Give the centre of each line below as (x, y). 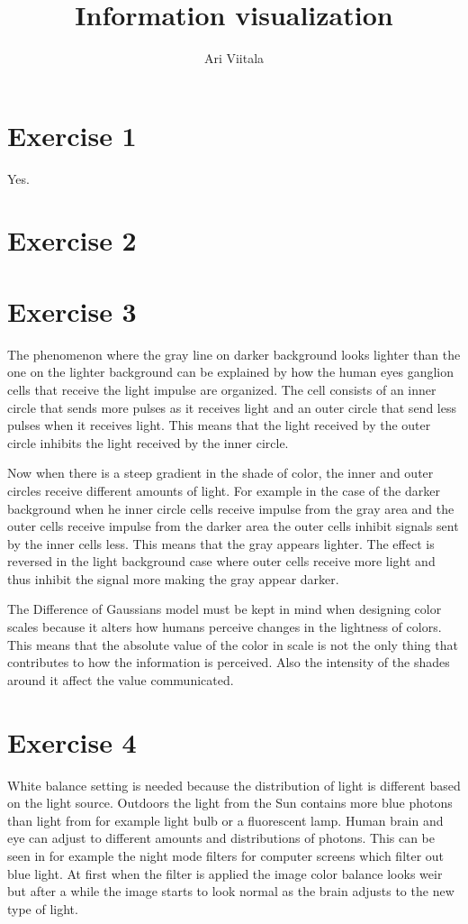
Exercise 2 (72, 240)
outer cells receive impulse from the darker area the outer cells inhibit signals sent (233, 526)
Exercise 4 (72, 741)
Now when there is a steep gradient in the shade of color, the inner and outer (220, 473)
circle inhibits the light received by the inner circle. (148, 442)
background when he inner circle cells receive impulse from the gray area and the (231, 508)
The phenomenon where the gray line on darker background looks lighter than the (234, 354)
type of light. (43, 908)
